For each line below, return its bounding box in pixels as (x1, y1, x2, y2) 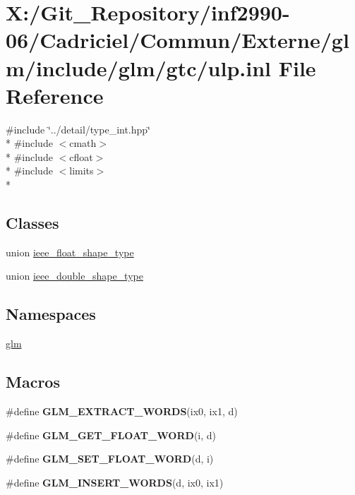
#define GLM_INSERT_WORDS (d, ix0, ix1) (6, 475, 224, 489)
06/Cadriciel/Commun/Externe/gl (6, 25, 349, 54)
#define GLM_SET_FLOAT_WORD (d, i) (6, 451, 214, 466)
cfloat (69, 149, 93, 164)
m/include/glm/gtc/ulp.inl (6, 53, 272, 82)
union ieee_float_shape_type (6, 244, 134, 259)
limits (69, 163, 94, 178)
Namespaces (6, 303, 96, 325)
